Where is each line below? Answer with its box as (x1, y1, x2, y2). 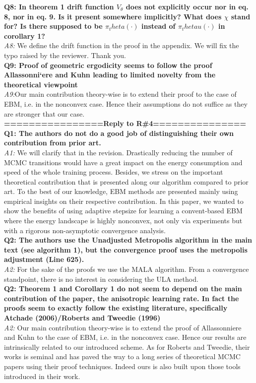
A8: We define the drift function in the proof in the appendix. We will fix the (4, 40, 239, 51)
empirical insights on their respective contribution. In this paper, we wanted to (4, 195, 244, 206)
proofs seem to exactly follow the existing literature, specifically (4, 303, 228, 313)
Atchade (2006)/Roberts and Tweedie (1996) (4, 313, 161, 322)
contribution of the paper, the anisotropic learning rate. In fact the (4, 293, 239, 303)
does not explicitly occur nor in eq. (126, 1, 249, 11)
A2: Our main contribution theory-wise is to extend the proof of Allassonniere (4, 322, 242, 332)
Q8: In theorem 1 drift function (4, 1, 114, 11)
